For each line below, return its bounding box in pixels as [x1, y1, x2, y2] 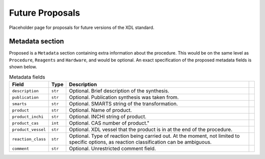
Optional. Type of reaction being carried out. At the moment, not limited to [69, 132, 240, 139]
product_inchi [12, 114, 44, 119]
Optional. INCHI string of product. [69, 113, 147, 120]
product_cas [12, 120, 39, 126]
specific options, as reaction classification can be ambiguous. [69, 139, 212, 145]
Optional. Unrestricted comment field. [69, 145, 157, 152]
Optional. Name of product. [69, 107, 132, 113]
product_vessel [12, 127, 46, 132]
